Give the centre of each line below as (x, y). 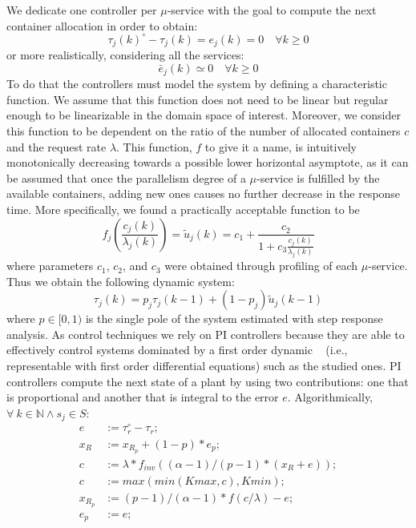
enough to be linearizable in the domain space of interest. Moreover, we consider (204, 115)
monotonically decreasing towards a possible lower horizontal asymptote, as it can (208, 162)
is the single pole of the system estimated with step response (234, 318)
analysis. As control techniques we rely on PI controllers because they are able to (206, 334)
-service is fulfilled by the (318, 177)
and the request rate (57, 146)
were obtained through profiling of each (261, 266)
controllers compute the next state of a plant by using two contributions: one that (208, 381)
